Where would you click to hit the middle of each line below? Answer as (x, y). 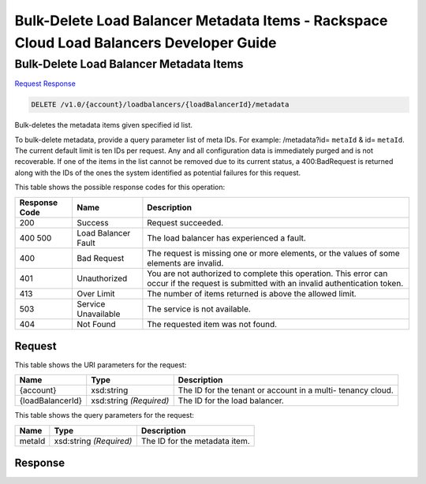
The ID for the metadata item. (195, 441)
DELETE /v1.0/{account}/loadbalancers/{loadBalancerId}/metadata (160, 105)
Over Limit (96, 293)
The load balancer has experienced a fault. (227, 238)
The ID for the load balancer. (231, 400)
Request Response (45, 84)
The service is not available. (199, 309)
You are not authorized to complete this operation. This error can (267, 274)
